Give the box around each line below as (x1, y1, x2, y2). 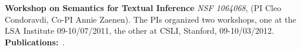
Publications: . (5, 35, 65, 48)
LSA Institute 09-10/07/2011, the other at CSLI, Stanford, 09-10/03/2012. (5, 24, 274, 37)
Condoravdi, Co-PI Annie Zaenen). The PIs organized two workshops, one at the (5, 13, 296, 25)
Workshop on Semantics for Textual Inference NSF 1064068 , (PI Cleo (5, 2, 282, 13)
